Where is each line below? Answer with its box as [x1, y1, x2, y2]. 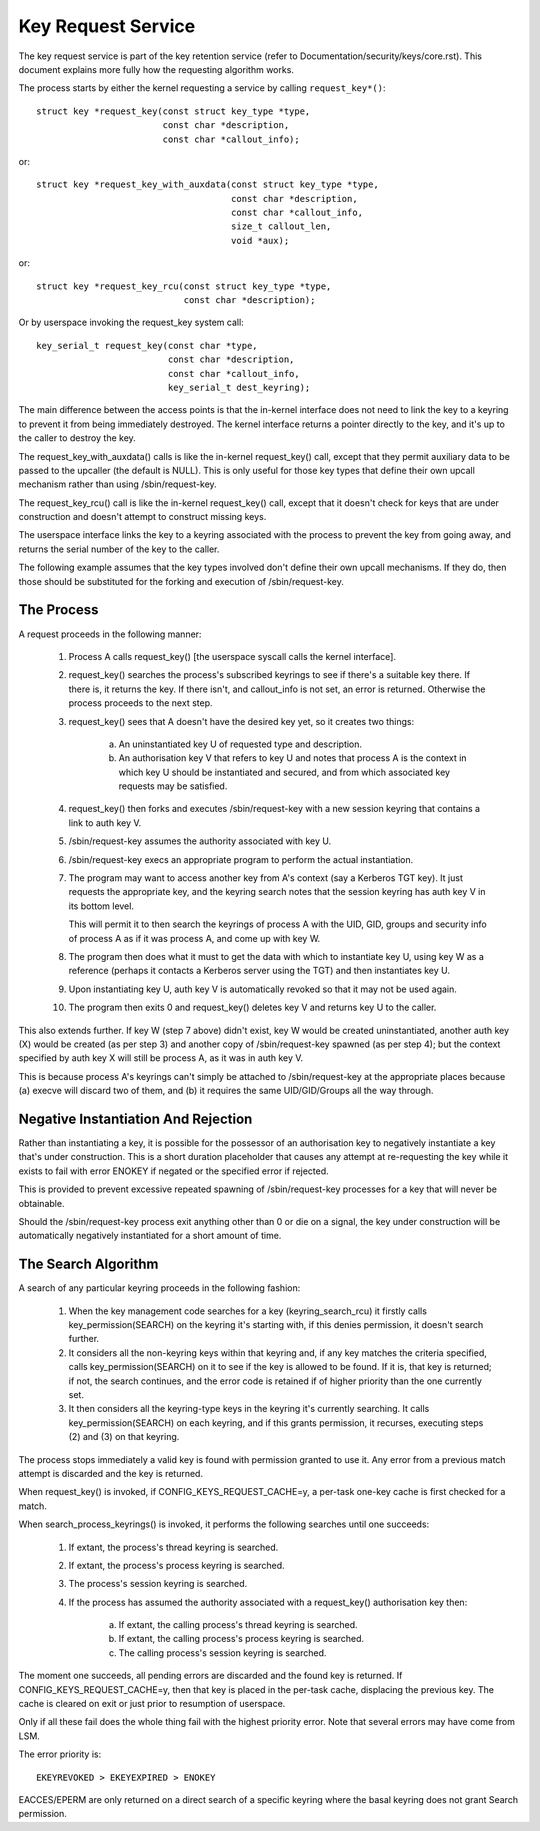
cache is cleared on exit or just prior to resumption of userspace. [18, 1698, 286, 1710]
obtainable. [18, 1197, 65, 1209]
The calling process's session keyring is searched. [118, 1646, 327, 1659]
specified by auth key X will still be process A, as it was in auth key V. [18, 1052, 304, 1064]
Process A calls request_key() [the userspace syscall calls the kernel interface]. [68, 650, 397, 662]
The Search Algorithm [18, 1256, 159, 1273]
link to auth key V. [68, 816, 142, 829]
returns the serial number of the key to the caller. [18, 543, 220, 555]
